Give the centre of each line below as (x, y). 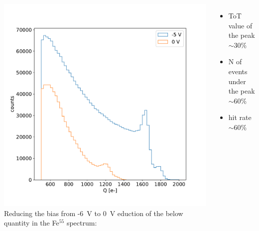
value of (240, 25)
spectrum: (82, 223)
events (238, 71)
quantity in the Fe (32, 223)
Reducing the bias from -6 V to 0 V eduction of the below (94, 213)
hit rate (240, 117)
